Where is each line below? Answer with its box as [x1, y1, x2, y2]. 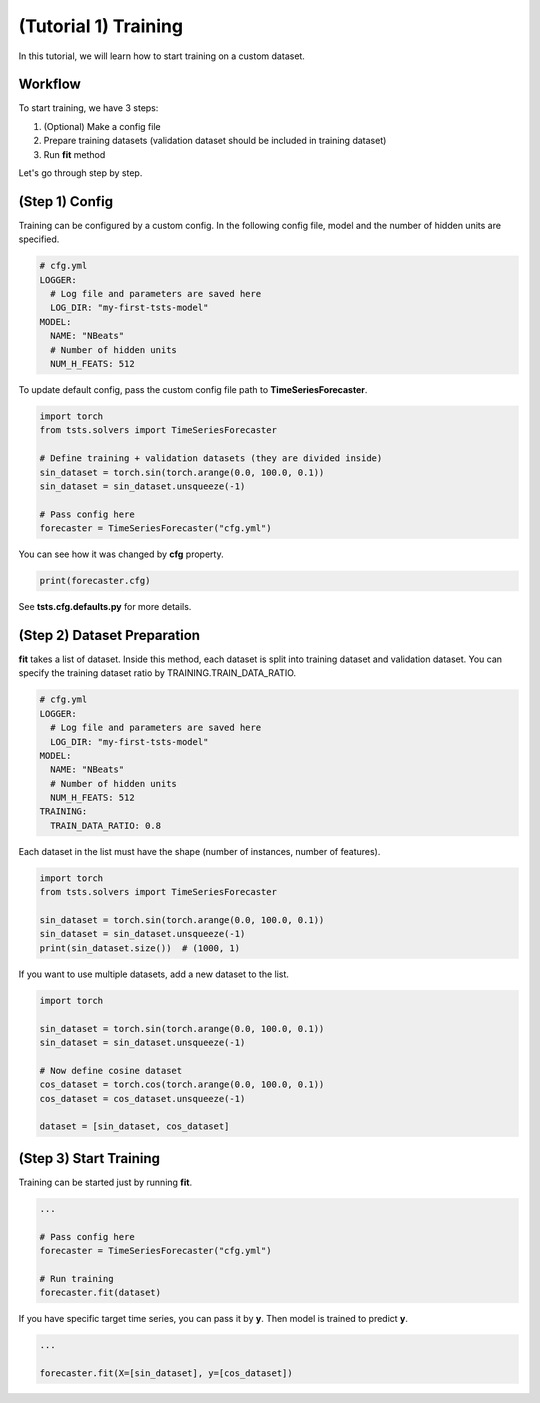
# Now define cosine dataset [39, 1065, 183, 1076]
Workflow [18, 76, 82, 93]
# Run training [39, 1273, 114, 1284]
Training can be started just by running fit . [18, 1176, 193, 1188]
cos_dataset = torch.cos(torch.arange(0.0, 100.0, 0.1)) [39, 1079, 325, 1090]
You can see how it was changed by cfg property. [18, 548, 224, 560]
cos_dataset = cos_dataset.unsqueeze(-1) [39, 1093, 246, 1104]
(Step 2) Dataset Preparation [18, 626, 200, 644]
